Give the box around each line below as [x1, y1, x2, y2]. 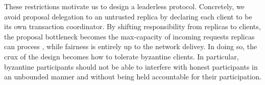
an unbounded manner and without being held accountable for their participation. [4, 71, 261, 82]
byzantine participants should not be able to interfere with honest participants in [4, 61, 258, 72]
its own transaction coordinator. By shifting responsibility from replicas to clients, [4, 21, 261, 32]
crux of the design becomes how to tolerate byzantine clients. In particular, [4, 51, 239, 61]
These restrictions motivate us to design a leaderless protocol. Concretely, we [4, 1, 245, 11]
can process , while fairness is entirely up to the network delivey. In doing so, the [4, 41, 257, 52]
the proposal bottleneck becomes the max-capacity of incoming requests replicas [4, 31, 255, 41]
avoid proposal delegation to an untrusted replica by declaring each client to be [4, 11, 252, 22]
